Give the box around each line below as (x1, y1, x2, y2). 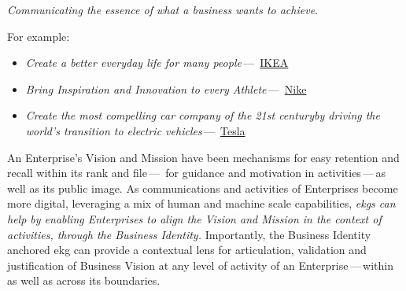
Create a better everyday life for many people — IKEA (25, 54, 289, 71)
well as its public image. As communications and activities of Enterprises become (7, 179, 398, 196)
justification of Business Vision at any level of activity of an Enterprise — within (7, 256, 393, 273)
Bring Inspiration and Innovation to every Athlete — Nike (25, 80, 307, 97)
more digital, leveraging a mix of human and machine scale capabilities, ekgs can (7, 195, 396, 212)
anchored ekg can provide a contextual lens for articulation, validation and (7, 241, 367, 258)
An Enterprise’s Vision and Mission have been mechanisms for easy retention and (7, 149, 400, 165)
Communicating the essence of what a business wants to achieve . (7, 2, 318, 17)
